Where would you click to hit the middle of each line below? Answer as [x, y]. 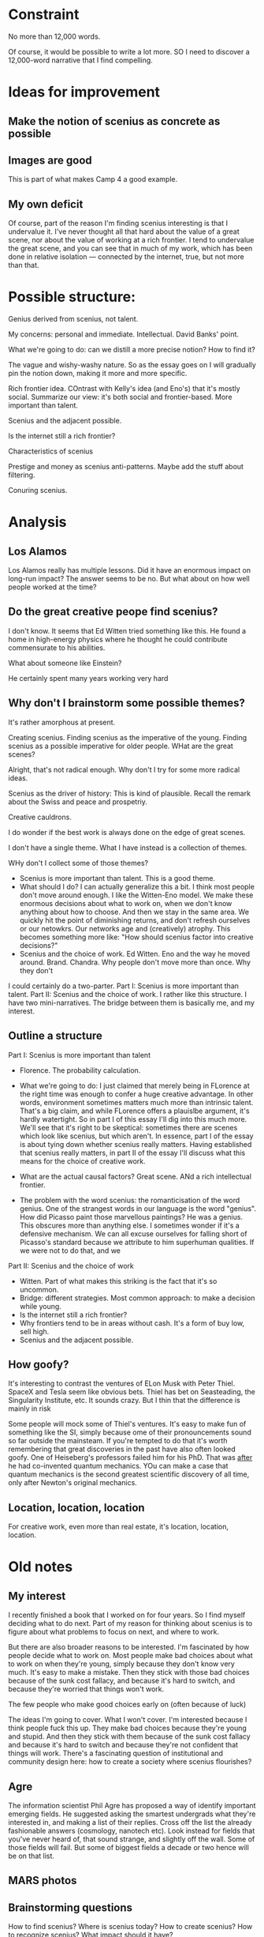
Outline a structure [55, 1036]
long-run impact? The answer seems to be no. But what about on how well [129, 579]
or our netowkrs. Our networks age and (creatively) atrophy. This [125, 928]
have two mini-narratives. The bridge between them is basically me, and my [131, 1002]
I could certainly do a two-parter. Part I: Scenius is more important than [123, 986]
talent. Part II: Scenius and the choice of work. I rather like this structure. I [127, 994]
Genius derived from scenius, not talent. [73, 319]
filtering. [22, 475]
